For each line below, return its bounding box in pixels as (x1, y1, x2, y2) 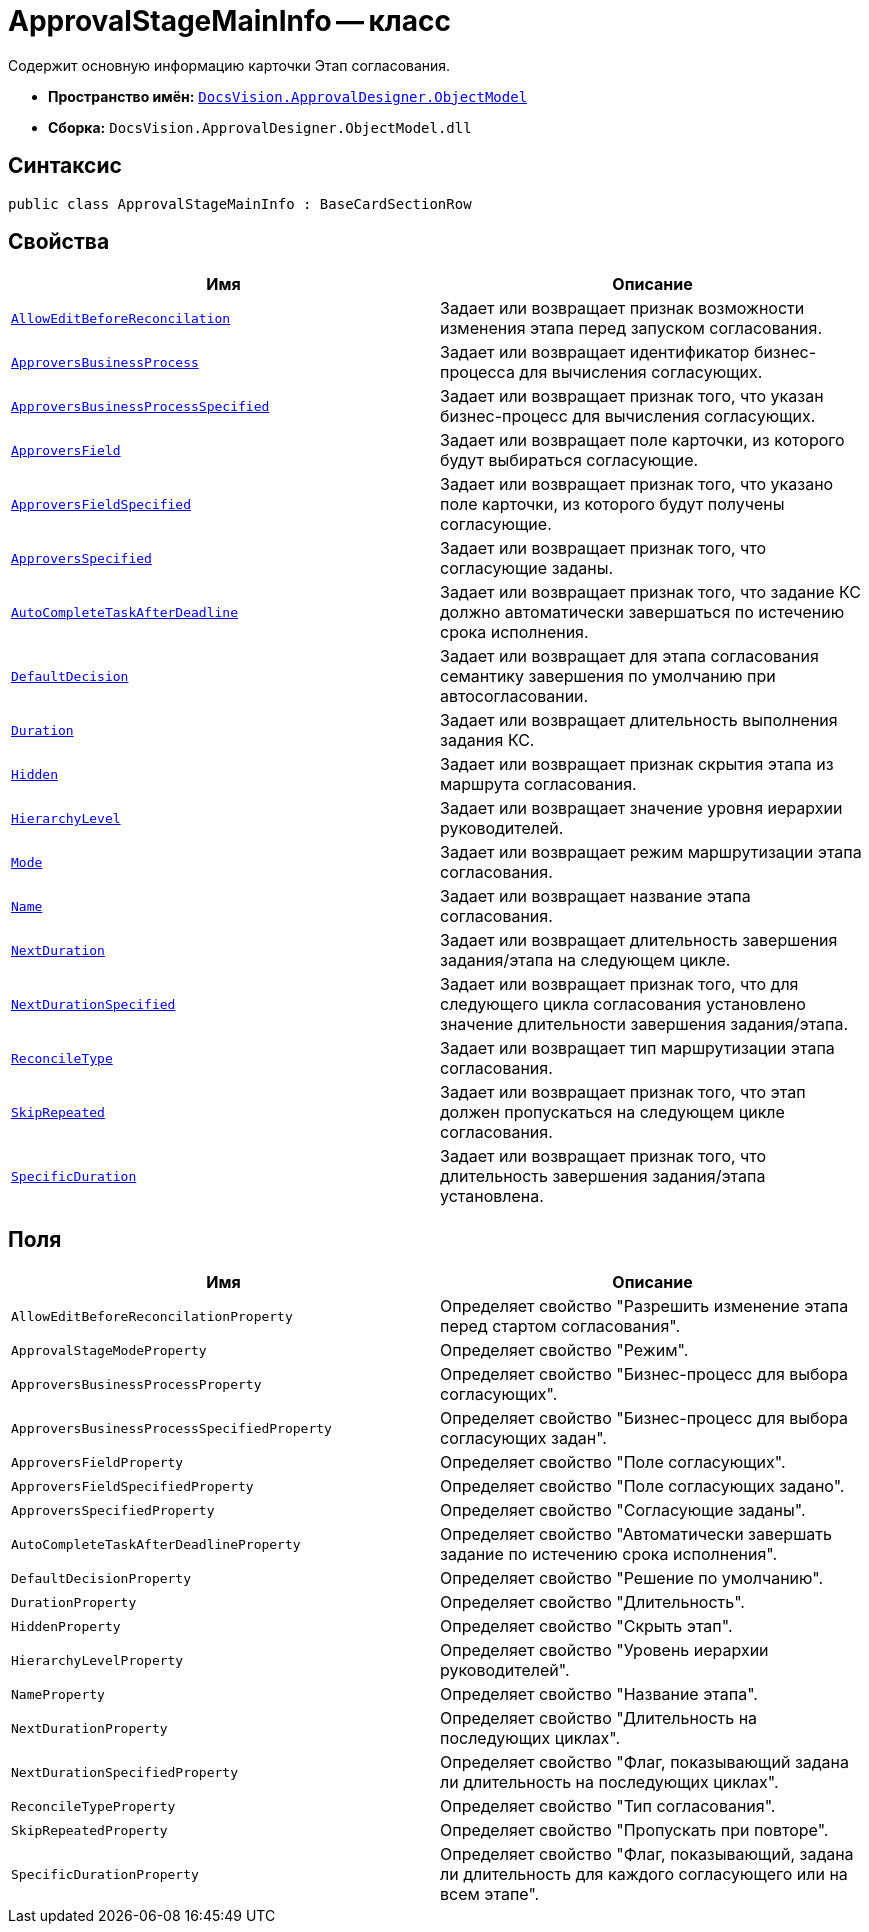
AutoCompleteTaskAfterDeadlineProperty (11, 1536, 301, 1552)
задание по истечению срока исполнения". (440, 1544, 778, 1565)
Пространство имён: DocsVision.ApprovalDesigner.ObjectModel (48, 87, 528, 105)
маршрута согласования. (440, 774, 637, 795)
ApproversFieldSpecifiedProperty (11, 1478, 254, 1494)
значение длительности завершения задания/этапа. (440, 1014, 849, 1035)
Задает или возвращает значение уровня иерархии (440, 798, 843, 819)
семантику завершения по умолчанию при (440, 666, 776, 687)
